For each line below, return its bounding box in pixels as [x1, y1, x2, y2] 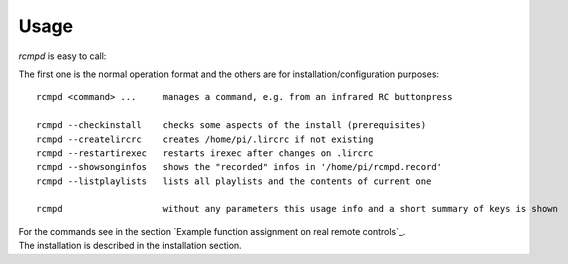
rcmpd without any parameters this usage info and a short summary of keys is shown [36, 203, 559, 215]
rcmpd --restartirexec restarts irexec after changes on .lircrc [36, 147, 374, 159]
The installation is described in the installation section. [18, 240, 242, 252]
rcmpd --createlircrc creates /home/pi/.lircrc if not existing [36, 133, 374, 145]
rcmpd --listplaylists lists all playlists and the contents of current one [36, 175, 432, 187]
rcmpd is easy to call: [18, 50, 107, 62]
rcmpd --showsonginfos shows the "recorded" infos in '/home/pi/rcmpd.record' [36, 161, 443, 173]
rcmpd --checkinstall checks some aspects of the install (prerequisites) [36, 120, 427, 131]
